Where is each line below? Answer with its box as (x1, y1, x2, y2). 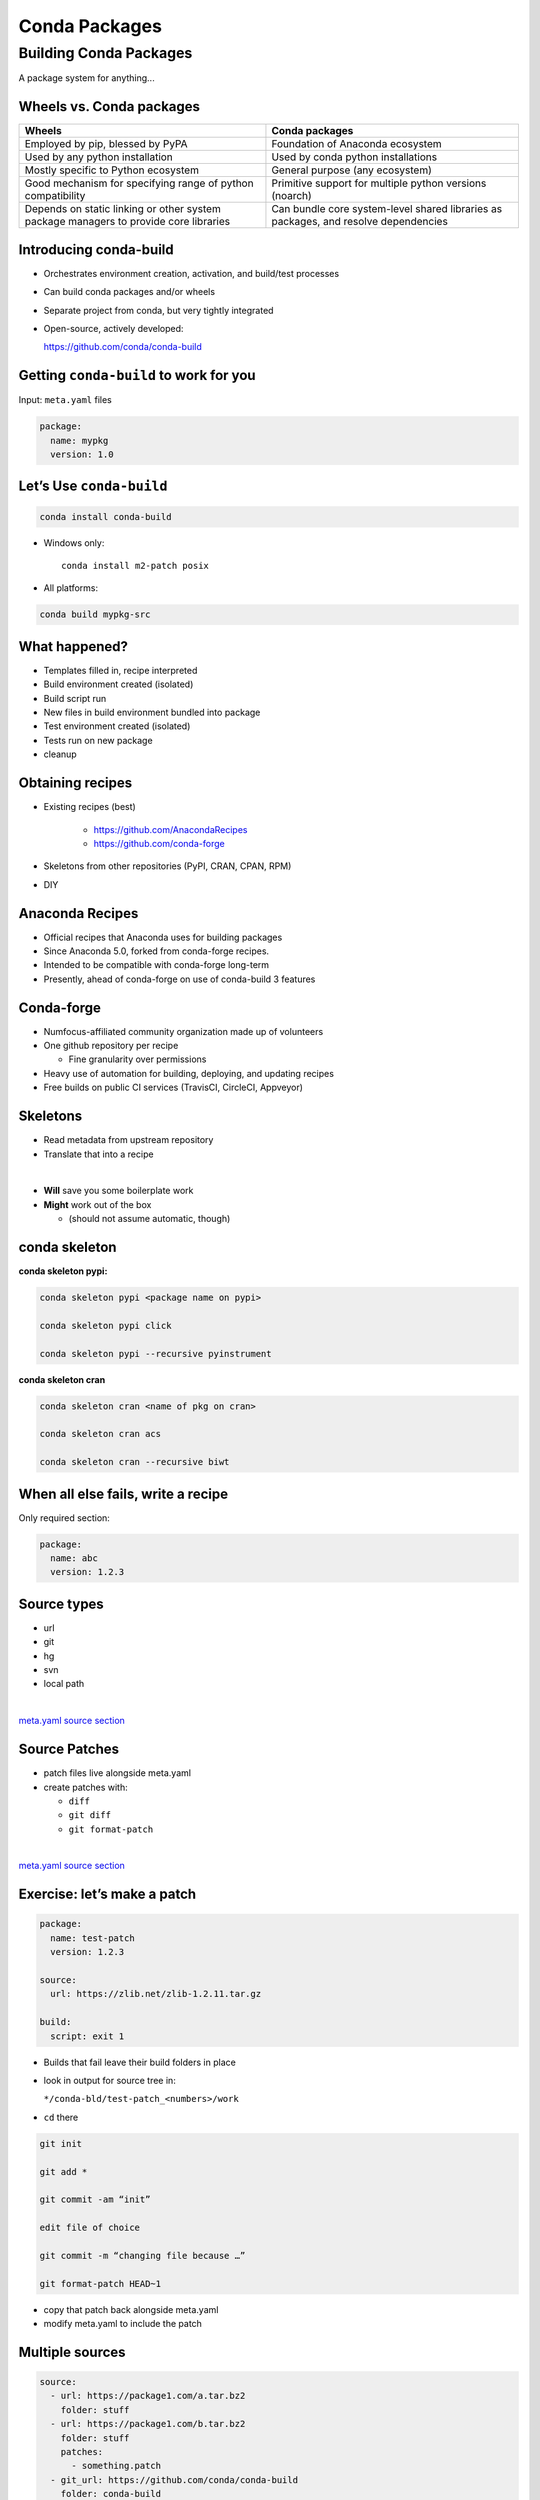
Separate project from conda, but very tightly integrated (43, 304, 274, 316)
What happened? (18, 638, 129, 655)
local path (43, 1678, 85, 1690)
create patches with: (43, 1781, 129, 1793)
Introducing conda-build (18, 241, 174, 258)
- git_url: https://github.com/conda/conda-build (50, 2474, 299, 2485)
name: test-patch (50, 1932, 135, 1944)
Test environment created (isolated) (43, 720, 191, 732)
